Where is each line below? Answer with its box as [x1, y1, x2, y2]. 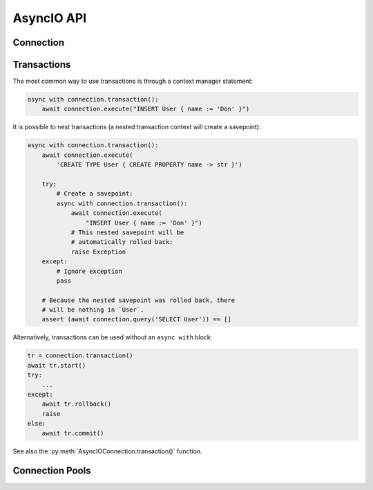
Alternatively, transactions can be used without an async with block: [12, 333, 213, 341]
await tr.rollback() [41, 400, 112, 408]
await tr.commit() [41, 429, 104, 437]
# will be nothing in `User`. [41, 306, 144, 314]
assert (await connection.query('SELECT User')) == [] [41, 315, 231, 323]
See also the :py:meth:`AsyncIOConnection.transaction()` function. [12, 446, 202, 455]
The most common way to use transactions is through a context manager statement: [12, 77, 254, 86]
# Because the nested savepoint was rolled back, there [41, 296, 236, 304]
